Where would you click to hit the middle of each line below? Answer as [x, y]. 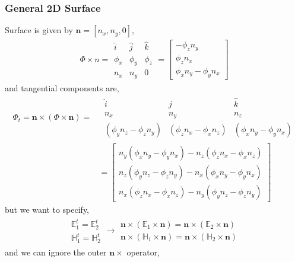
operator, [143, 252]
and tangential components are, [62, 87]
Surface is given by [39, 30]
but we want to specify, [47, 210]
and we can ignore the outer [56, 252]
